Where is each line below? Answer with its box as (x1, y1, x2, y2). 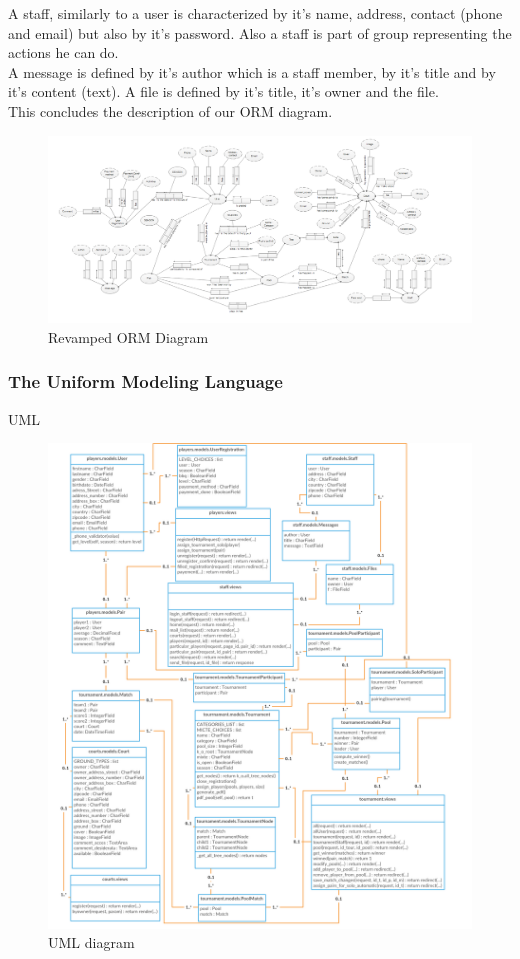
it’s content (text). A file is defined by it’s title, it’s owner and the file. (8, 81, 439, 102)
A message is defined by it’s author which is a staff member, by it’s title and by (8, 61, 496, 82)
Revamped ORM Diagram (48, 326, 209, 347)
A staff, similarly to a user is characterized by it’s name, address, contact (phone (8, 3, 503, 23)
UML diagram (48, 932, 135, 953)
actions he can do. (8, 42, 119, 63)
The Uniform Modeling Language (8, 369, 283, 394)
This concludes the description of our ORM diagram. (8, 100, 333, 121)
